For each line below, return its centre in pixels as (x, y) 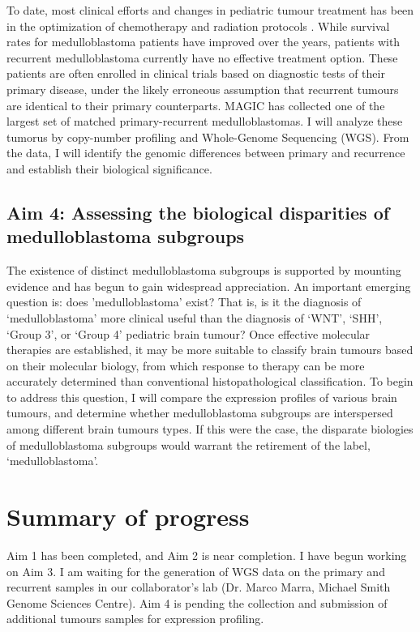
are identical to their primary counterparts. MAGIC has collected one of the (196, 105)
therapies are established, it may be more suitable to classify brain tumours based (210, 350)
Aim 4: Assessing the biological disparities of (198, 212)
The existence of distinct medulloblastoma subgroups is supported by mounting (204, 270)
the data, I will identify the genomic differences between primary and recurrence (206, 153)
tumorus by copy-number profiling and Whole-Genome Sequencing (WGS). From (208, 137)
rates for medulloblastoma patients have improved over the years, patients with (204, 42)
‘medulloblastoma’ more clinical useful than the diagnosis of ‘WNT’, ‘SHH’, (195, 317)
